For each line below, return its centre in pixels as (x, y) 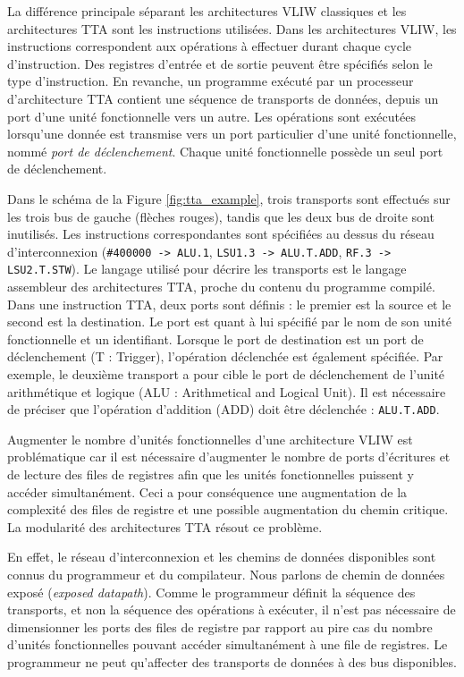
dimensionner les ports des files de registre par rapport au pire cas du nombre (220, 626)
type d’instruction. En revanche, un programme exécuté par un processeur (211, 81)
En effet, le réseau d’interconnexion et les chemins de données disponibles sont (222, 557)
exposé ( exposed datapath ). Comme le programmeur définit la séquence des (211, 592)
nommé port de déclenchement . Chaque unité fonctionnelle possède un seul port (225, 151)
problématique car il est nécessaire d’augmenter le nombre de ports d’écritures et (229, 457)
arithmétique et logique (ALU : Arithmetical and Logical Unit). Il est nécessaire (227, 391)
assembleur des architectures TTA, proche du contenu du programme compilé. (221, 287)
